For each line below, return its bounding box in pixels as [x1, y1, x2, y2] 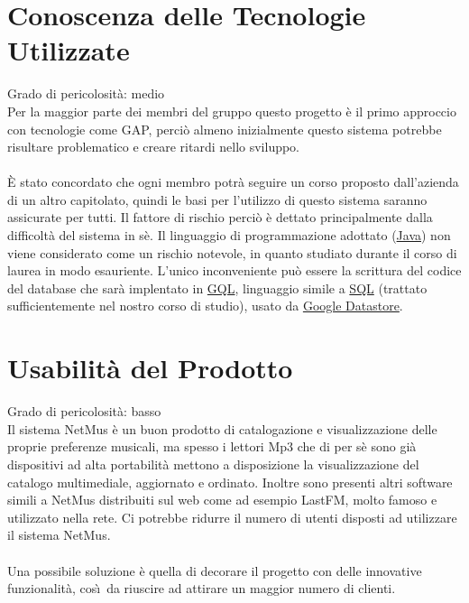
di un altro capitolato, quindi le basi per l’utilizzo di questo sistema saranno [7, 190, 428, 209]
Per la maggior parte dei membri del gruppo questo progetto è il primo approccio [7, 101, 456, 120]
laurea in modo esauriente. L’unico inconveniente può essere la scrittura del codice [7, 261, 462, 280]
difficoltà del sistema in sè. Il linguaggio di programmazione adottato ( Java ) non [7, 226, 451, 245]
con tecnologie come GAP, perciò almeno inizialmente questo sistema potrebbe [7, 119, 442, 138]
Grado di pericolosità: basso [7, 402, 161, 421]
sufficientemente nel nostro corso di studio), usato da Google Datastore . [7, 296, 403, 315]
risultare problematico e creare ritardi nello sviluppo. [7, 137, 300, 156]
